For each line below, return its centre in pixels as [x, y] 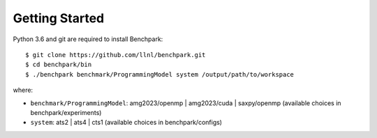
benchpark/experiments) [66, 112]
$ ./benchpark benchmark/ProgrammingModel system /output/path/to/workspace [160, 74]
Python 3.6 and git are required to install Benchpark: [88, 39]
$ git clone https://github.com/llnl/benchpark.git [116, 55]
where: [23, 90]
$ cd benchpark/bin [59, 65]
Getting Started [59, 18]
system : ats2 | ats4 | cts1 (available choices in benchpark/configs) [126, 123]
